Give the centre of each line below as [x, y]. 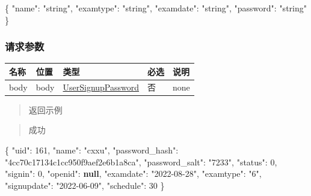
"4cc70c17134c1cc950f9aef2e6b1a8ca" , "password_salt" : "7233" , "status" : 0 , [141, 162]
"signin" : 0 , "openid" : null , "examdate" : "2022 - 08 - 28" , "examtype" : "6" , [133, 174]
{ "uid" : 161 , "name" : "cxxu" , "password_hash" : [92, 150]
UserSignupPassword [101, 87]
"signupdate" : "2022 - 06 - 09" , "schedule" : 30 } [85, 185]
